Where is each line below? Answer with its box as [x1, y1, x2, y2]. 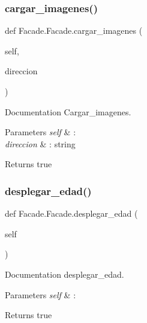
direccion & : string [5, 137, 76, 150]
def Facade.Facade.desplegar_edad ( [5, 207, 138, 220]
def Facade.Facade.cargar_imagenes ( [5, 24, 143, 37]
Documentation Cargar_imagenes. [5, 105, 131, 118]
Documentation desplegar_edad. [5, 267, 124, 280]
